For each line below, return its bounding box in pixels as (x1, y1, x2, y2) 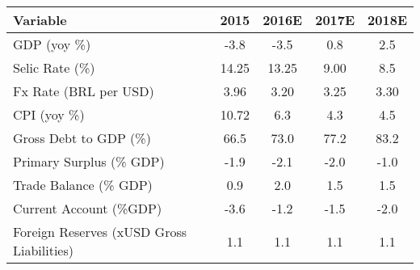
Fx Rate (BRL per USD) (13, 82, 154, 100)
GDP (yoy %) (13, 35, 91, 53)
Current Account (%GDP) (13, 199, 162, 217)
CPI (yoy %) (13, 105, 85, 124)
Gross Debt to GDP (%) (13, 129, 151, 147)
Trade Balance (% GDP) (13, 175, 153, 194)
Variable (13, 11, 67, 29)
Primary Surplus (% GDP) (13, 152, 165, 171)
